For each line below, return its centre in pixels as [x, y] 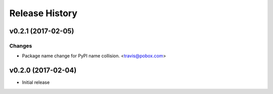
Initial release [36, 82]
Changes [21, 45]
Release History [43, 13]
